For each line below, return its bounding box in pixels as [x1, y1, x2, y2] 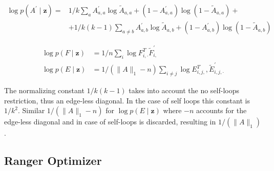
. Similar [17, 105, 45, 116]
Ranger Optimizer [4, 153, 102, 168]
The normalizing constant [4, 85, 85, 96]
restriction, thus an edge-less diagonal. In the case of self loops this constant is [4, 95, 250, 105]
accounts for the [196, 105, 247, 116]
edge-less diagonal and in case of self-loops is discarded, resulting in [4, 116, 216, 127]
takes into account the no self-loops [129, 85, 240, 96]
